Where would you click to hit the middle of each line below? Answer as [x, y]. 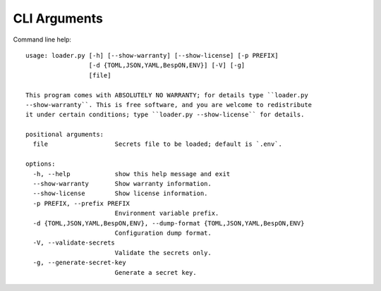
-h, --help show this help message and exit [132, 174]
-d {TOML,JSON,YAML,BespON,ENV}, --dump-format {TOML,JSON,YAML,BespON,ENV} [169, 223]
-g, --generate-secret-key [79, 263]
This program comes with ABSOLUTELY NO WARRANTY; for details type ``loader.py [167, 95]
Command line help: [42, 39]
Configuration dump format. [163, 233]
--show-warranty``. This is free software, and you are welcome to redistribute [169, 105]
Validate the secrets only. [163, 253]
